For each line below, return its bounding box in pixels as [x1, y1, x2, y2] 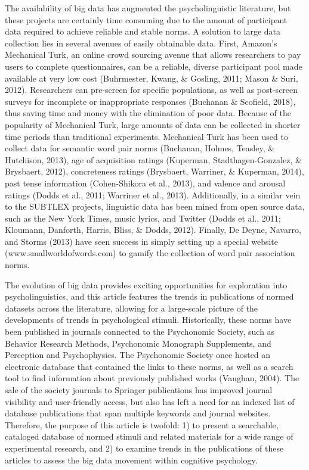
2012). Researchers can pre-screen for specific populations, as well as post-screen [5, 83, 298, 96]
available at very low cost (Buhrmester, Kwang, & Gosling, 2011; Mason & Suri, [5, 71, 298, 84]
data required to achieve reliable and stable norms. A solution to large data [5, 25, 281, 38]
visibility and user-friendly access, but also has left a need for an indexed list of [5, 395, 295, 407]
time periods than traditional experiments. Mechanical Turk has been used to [5, 130, 288, 142]
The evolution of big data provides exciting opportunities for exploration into [5, 278, 288, 291]
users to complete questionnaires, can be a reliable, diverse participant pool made [5, 60, 302, 72]
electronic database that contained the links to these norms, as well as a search [5, 360, 293, 372]
